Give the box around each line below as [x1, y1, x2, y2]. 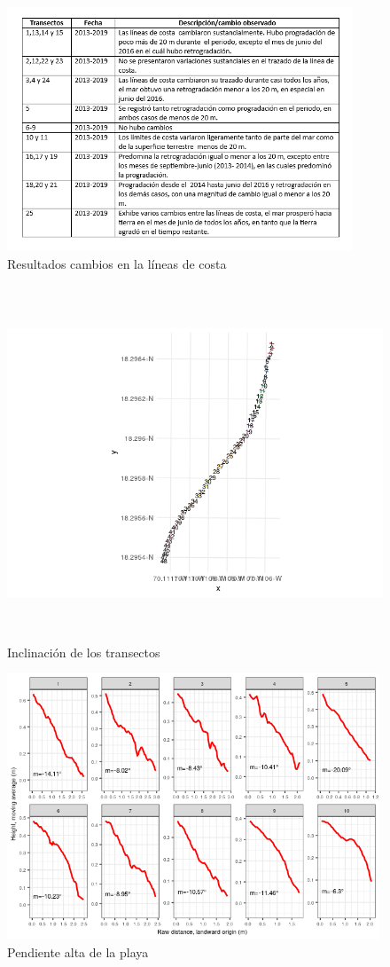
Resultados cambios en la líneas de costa [7, 254, 227, 272]
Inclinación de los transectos [7, 642, 160, 661]
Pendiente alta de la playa [7, 942, 149, 961]
